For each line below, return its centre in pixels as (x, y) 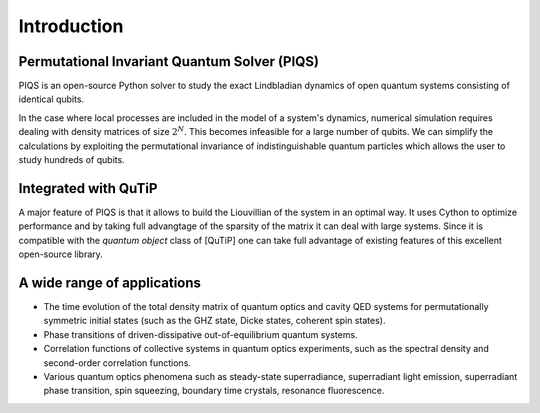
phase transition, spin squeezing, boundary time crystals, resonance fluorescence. (214, 391)
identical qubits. (51, 99)
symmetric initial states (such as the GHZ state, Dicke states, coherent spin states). (214, 321)
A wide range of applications (110, 282)
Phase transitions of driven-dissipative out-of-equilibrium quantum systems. (201, 334)
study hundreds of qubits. (71, 160)
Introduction (71, 26)
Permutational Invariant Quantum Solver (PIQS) (169, 61)
